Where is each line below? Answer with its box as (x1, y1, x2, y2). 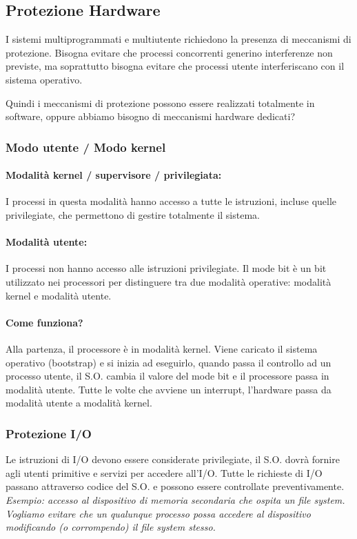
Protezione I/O (6, 424, 92, 442)
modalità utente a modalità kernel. (6, 395, 152, 410)
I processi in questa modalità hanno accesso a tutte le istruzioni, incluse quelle (6, 194, 337, 208)
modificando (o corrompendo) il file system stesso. (6, 520, 216, 534)
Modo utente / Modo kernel (6, 138, 166, 155)
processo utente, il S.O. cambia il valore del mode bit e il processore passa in (6, 369, 329, 383)
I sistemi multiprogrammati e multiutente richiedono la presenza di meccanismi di (6, 32, 351, 46)
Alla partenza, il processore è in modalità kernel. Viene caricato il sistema (6, 341, 318, 355)
